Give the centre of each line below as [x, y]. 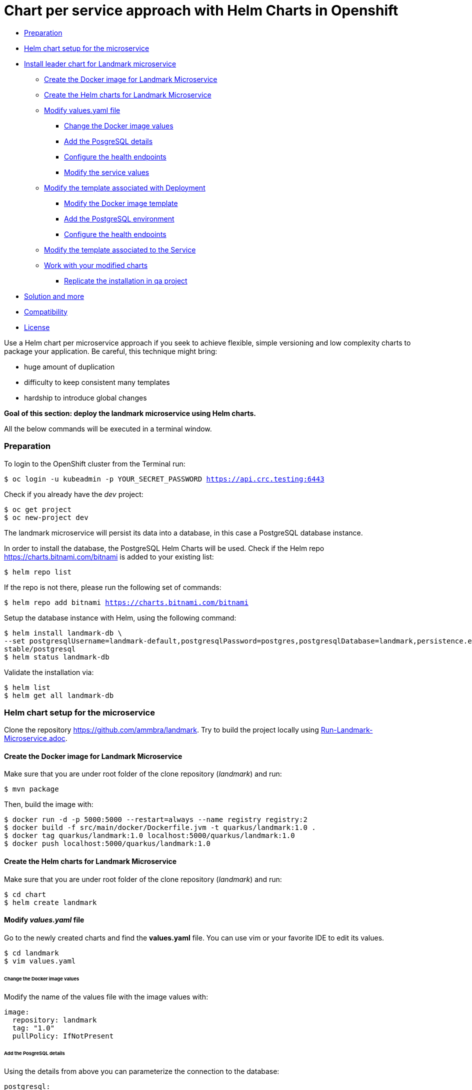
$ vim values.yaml [40, 961]
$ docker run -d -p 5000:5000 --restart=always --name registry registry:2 [156, 820]
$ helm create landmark [50, 902]
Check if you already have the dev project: [74, 494]
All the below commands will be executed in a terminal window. [108, 428]
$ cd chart [25, 894]
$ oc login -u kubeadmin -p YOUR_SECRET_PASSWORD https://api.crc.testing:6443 [164, 479]
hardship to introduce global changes [85, 397]
